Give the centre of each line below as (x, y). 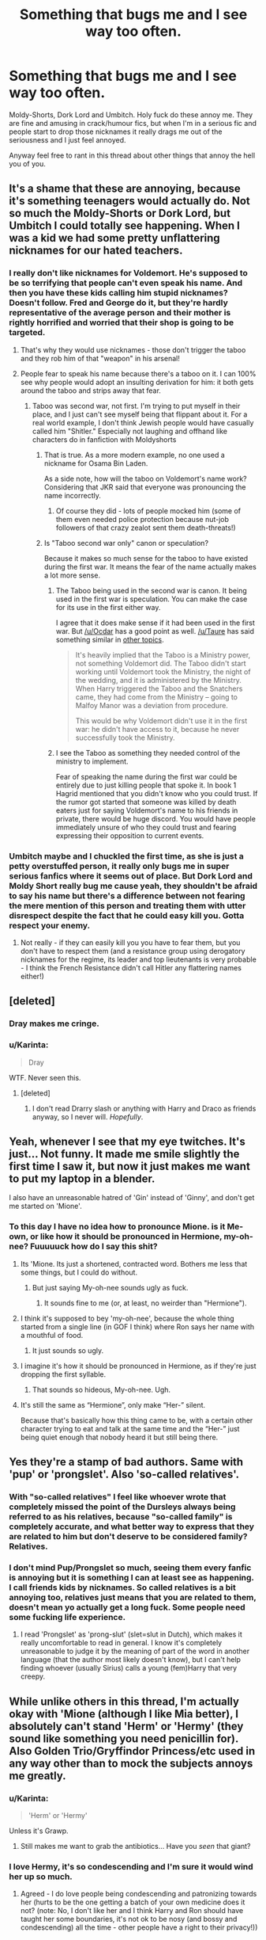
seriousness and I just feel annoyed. (67, 139)
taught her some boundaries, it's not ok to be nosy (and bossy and (129, 1919)
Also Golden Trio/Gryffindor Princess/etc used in (132, 1751)
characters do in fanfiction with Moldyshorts (104, 439)
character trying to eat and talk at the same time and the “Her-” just (130, 1428)
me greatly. (37, 1776)
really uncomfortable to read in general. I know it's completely (121, 1643)
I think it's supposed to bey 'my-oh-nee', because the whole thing (127, 1318)
